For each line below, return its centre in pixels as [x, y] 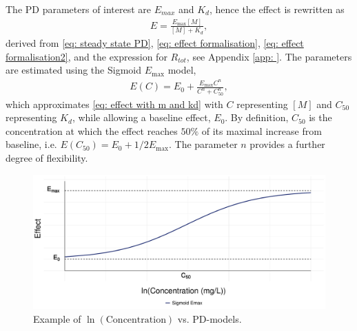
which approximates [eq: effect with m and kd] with [114, 104]
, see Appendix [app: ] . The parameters [269, 56]
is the [320, 117]
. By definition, [257, 117]
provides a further [287, 144]
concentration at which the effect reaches [92, 130]
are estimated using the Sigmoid [73, 70]
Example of [57, 318]
